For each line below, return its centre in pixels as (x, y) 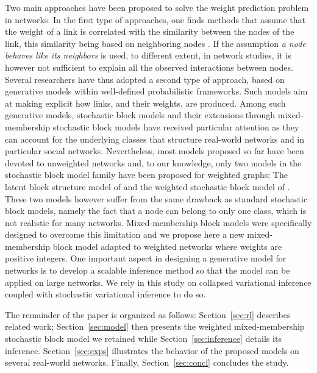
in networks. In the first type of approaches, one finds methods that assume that (155, 19)
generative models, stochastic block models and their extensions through (140, 115)
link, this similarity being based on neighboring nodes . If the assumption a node (155, 43)
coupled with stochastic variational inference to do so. (105, 294)
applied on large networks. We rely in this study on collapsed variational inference (158, 282)
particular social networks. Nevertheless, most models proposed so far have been (155, 151)
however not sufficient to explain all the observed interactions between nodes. (149, 67)
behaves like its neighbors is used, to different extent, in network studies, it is (148, 55)
